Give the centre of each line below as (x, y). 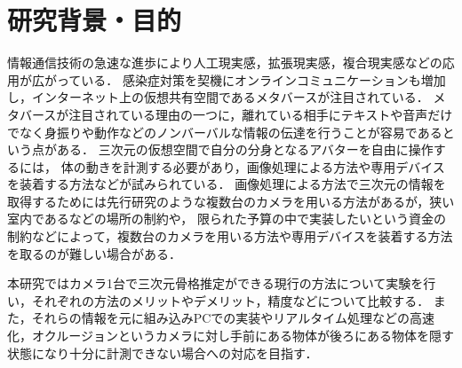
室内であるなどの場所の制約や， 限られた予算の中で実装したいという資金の (227, 219)
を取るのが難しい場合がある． (94, 253)
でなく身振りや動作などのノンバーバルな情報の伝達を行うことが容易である (225, 132)
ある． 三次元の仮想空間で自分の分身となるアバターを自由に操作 (245, 149)
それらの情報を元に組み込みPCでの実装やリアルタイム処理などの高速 (233, 318)
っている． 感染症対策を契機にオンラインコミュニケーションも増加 (251, 79)
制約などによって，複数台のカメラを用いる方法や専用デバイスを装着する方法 (230, 236)
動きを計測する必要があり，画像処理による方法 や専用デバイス (265, 166)
